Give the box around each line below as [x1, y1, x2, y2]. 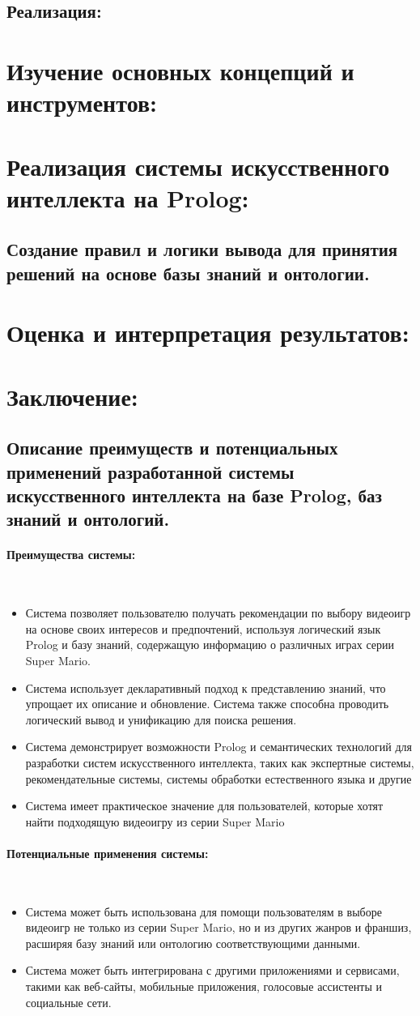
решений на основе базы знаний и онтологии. [6, 260, 370, 285]
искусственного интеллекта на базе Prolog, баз [6, 483, 382, 507]
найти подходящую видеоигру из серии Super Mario [25, 813, 285, 830]
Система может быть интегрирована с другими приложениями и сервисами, [25, 962, 400, 979]
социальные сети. [25, 993, 112, 1010]
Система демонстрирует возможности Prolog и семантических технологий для [25, 738, 413, 755]
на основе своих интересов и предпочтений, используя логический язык [25, 620, 381, 637]
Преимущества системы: [6, 546, 136, 563]
